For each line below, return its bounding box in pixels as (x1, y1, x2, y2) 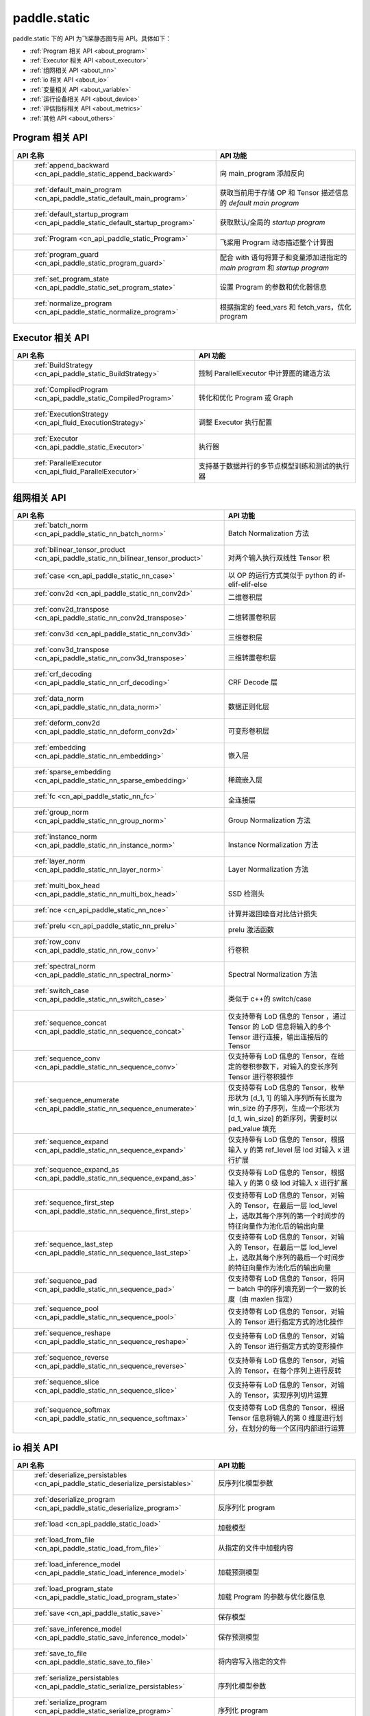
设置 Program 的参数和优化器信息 (219, 282, 327, 292)
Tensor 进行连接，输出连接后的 (227, 1032, 328, 1041)
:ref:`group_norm (34, 807, 89, 817)
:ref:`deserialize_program (34, 1495, 116, 1505)
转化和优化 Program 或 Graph (198, 393, 294, 403)
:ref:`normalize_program (34, 299, 112, 308)
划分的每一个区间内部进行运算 (248, 1423, 345, 1433)
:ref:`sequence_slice (34, 1377, 99, 1387)
